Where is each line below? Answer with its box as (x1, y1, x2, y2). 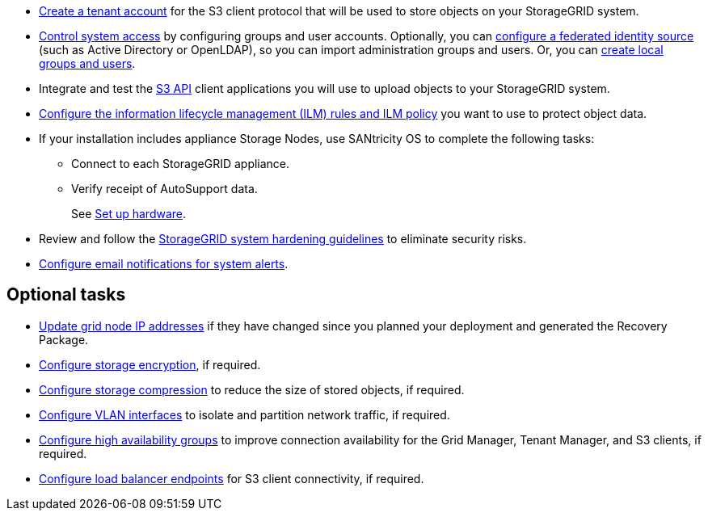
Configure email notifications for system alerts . (39, 257, 289, 271)
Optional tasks (6, 284, 126, 305)
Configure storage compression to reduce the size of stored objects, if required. (39, 382, 465, 397)
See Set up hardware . (71, 207, 187, 221)
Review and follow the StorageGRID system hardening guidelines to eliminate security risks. (39, 232, 527, 246)
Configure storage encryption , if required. (39, 357, 261, 372)
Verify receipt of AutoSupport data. (71, 182, 258, 195)
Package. (39, 332, 89, 347)
